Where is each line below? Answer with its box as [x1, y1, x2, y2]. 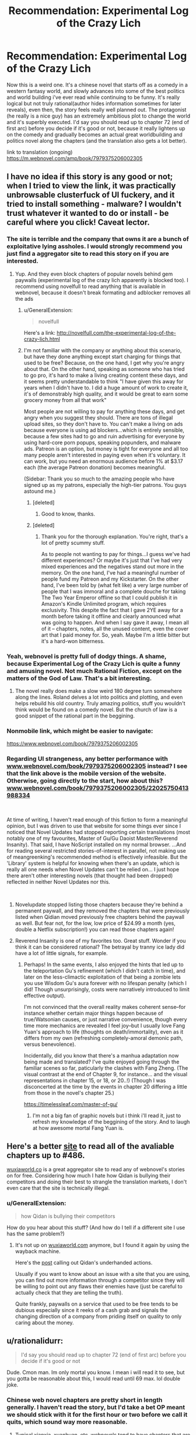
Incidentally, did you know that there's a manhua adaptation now [23, 1052, 179, 1059]
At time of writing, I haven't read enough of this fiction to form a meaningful [6, 816, 188, 823]
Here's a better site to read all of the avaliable [6, 1141, 174, 1151]
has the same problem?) [6, 1230, 65, 1237]
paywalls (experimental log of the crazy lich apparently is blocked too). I [15, 276, 188, 283]
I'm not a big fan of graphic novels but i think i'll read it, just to [32, 1112, 181, 1119]
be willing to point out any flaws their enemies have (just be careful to [15, 1283, 183, 1290]
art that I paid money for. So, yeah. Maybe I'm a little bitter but [41, 631, 190, 638]
